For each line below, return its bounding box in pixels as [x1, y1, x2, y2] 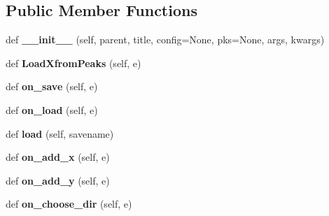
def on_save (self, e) [6, 79, 98, 94]
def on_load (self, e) [6, 102, 98, 117]
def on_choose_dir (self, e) [6, 196, 132, 211]
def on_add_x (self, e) [6, 150, 110, 164]
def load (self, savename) [6, 126, 114, 141]
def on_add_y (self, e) [6, 173, 110, 187]
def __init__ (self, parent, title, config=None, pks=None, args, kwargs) [6, 32, 325, 47]
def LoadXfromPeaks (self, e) [6, 55, 141, 70]
